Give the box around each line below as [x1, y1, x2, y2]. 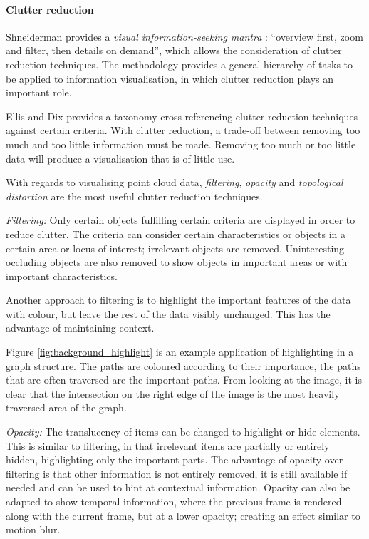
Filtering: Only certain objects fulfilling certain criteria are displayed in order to [6, 212, 355, 227]
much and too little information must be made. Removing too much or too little [6, 136, 356, 151]
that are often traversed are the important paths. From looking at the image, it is [6, 372, 362, 387]
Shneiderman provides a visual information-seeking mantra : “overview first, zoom [6, 29, 363, 43]
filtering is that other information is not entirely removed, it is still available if [6, 466, 348, 481]
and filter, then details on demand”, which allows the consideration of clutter [6, 43, 342, 58]
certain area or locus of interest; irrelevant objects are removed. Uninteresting [6, 240, 345, 255]
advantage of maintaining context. [6, 320, 155, 335]
